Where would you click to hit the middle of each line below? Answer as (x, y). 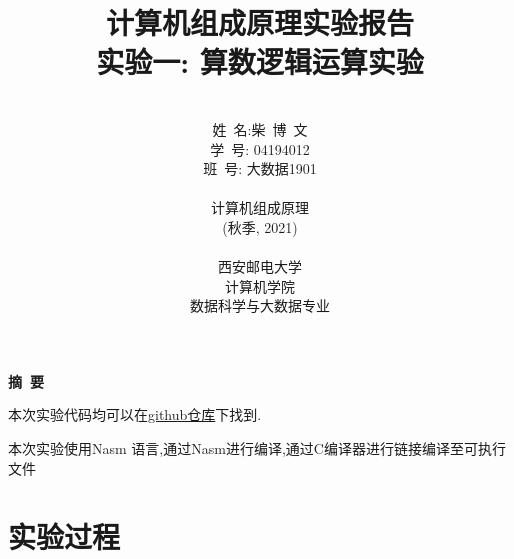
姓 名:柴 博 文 (260, 128)
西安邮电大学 (260, 266)
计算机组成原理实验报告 (259, 22)
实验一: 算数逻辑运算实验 (260, 61)
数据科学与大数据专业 (260, 305)
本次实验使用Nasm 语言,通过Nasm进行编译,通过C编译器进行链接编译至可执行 (257, 448)
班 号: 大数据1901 (260, 168)
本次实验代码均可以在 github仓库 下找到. (135, 414)
